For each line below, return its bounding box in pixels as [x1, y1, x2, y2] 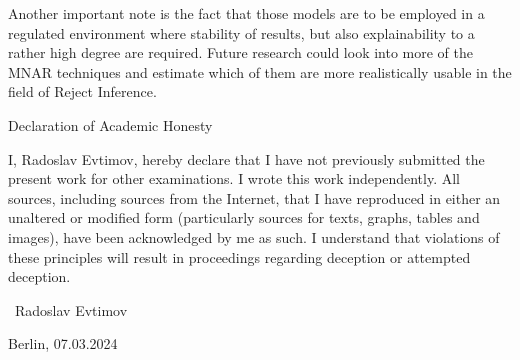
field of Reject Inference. [8, 81, 157, 102]
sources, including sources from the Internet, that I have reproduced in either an [8, 187, 501, 208]
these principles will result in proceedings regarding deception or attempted [8, 246, 471, 267]
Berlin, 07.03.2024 [8, 333, 118, 354]
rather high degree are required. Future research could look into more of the [8, 42, 474, 63]
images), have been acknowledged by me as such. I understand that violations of [8, 226, 500, 247]
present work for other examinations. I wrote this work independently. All [8, 168, 460, 189]
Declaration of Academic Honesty [8, 114, 213, 135]
